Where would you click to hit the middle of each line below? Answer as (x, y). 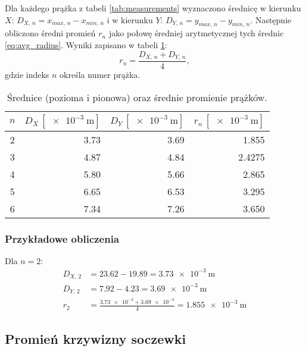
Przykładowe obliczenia (62, 238)
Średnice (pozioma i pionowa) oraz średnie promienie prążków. (137, 97)
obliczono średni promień (50, 33)
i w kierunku (130, 19)
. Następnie (271, 19)
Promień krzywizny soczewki (96, 338)
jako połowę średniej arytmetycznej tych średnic (196, 33)
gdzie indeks (27, 75)
